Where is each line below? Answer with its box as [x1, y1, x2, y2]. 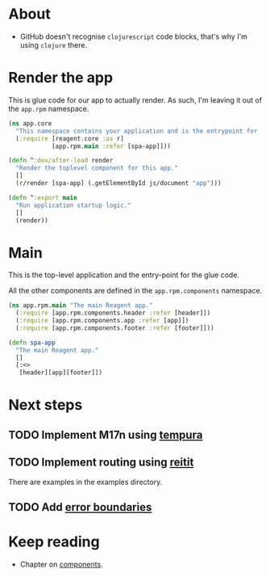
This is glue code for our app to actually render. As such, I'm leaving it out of [8, 95, 263, 105]
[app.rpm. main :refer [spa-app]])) [51, 142, 172, 150]
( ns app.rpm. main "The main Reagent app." [8, 301, 153, 310]
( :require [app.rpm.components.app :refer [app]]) [15, 317, 189, 325]
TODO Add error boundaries [8, 500, 152, 514]
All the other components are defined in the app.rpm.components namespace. [8, 286, 263, 296]
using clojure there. [19, 40, 87, 49]
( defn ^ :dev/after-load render [8, 157, 114, 165]
